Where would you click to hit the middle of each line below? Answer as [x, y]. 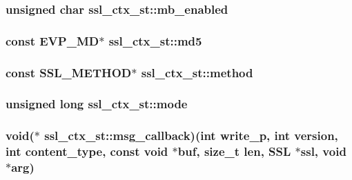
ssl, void [323, 151]
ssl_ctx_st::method [197, 72]
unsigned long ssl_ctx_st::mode [97, 104]
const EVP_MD [52, 40]
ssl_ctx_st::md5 [155, 40]
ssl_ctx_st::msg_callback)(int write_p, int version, [191, 136]
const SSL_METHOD [69, 72]
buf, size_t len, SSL [234, 151]
